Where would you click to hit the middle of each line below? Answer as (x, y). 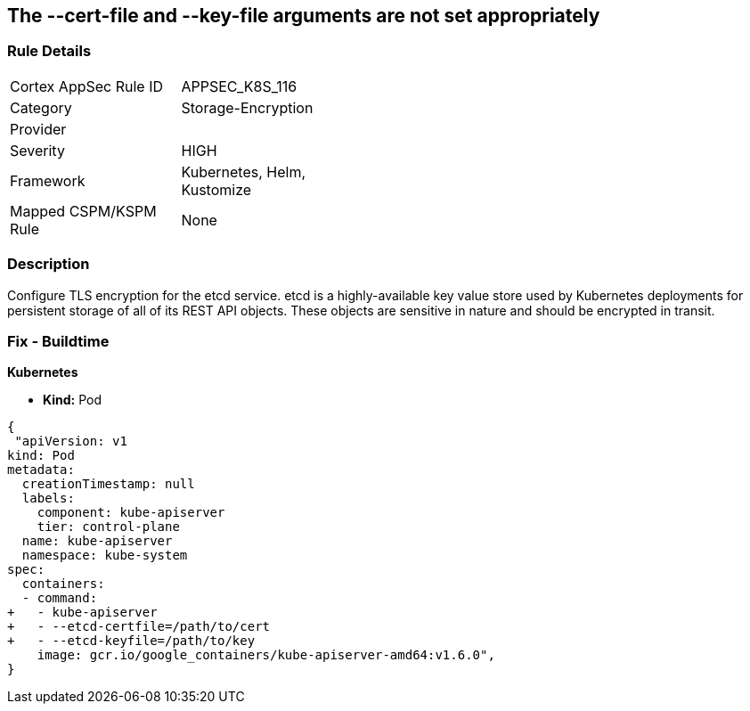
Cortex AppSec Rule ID (87, 86)
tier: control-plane (108, 527)
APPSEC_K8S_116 (239, 86)
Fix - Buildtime (58, 341)
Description (49, 264)
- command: (60, 598)
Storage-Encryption (247, 107)
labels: (48, 499)
